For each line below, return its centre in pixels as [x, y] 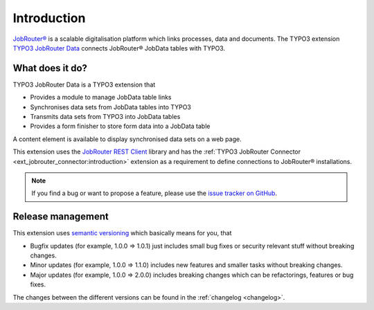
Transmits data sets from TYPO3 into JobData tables [105, 117]
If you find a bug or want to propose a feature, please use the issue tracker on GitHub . [154, 193]
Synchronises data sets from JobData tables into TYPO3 [111, 107]
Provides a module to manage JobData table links [101, 98]
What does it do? [50, 68]
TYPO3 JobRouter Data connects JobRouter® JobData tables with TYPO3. [119, 48]
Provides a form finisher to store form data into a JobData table [120, 126]
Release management [61, 217]
